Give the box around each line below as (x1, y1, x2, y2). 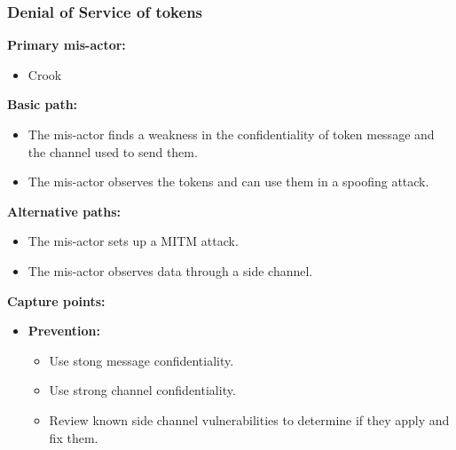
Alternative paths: (7, 201, 121, 220)
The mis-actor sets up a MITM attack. (28, 232, 239, 250)
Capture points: (7, 291, 106, 310)
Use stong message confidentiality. (49, 351, 234, 369)
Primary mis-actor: (7, 36, 126, 54)
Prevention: (28, 321, 100, 340)
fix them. (49, 428, 98, 446)
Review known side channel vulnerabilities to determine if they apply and (49, 410, 450, 429)
